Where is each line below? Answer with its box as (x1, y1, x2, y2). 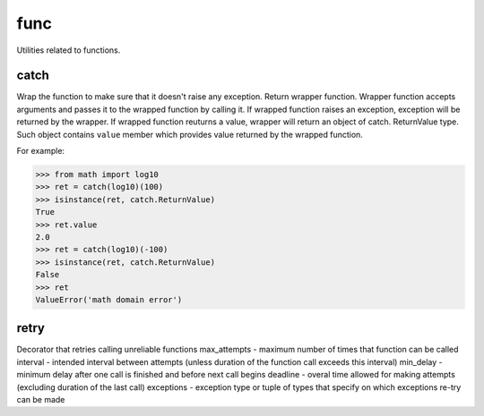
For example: (16, 146, 65, 157)
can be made (16, 394, 65, 404)
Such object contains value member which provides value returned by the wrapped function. (16, 129, 363, 140)
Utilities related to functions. (16, 45, 121, 55)
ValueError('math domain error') (35, 294, 183, 304)
